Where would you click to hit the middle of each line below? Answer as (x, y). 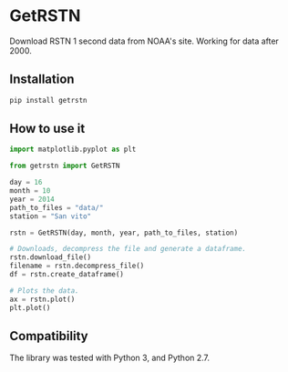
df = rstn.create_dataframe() (67, 275)
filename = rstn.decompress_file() (77, 266)
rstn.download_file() (51, 257)
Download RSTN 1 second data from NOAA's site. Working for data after (144, 41)
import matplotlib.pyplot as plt (73, 150)
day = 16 (26, 183)
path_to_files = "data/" (57, 207)
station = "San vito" (51, 216)
